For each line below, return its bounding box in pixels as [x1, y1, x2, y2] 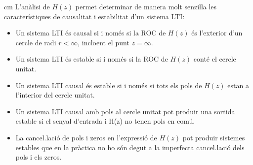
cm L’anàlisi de [4, 1, 50, 11]
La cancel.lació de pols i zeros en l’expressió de [15, 132, 157, 142]
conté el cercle [193, 54, 236, 64]
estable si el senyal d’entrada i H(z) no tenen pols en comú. [15, 116, 195, 126]
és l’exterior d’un [191, 28, 243, 38]
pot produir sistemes [182, 132, 245, 142]
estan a [227, 80, 249, 90]
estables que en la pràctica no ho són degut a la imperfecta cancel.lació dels [15, 142, 245, 152]
